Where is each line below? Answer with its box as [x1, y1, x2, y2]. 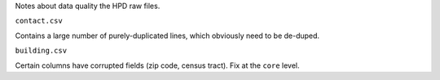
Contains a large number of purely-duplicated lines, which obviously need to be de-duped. [15, 31, 320, 40]
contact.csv [15, 16, 63, 26]
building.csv [15, 46, 68, 56]
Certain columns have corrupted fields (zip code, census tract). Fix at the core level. [15, 61, 301, 70]
